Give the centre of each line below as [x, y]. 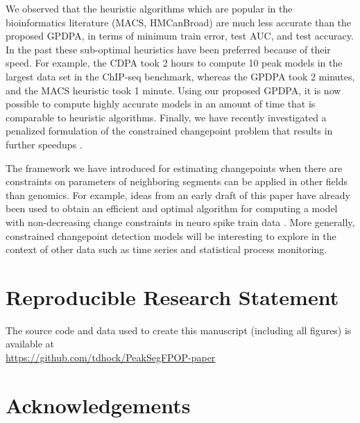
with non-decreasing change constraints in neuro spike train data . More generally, [180, 222]
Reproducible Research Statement [172, 296]
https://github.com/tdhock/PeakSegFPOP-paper [111, 357]
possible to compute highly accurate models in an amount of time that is [161, 104]
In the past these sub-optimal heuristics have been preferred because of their [168, 49]
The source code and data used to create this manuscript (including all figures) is [179, 330]
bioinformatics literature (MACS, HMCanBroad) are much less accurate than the [179, 22]
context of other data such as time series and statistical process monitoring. [166, 249]
